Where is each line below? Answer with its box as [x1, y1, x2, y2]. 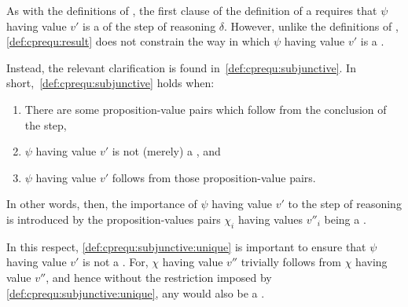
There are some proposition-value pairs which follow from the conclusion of [24, 101, 387, 117]
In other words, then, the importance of [6, 196, 197, 212]
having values [237, 210, 303, 227]
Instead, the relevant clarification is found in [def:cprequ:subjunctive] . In [6, 59, 356, 75]
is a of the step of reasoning [83, 17, 216, 34]
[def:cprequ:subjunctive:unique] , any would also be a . [6, 284, 265, 301]
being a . [324, 210, 366, 227]
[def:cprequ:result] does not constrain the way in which [6, 33, 270, 49]
